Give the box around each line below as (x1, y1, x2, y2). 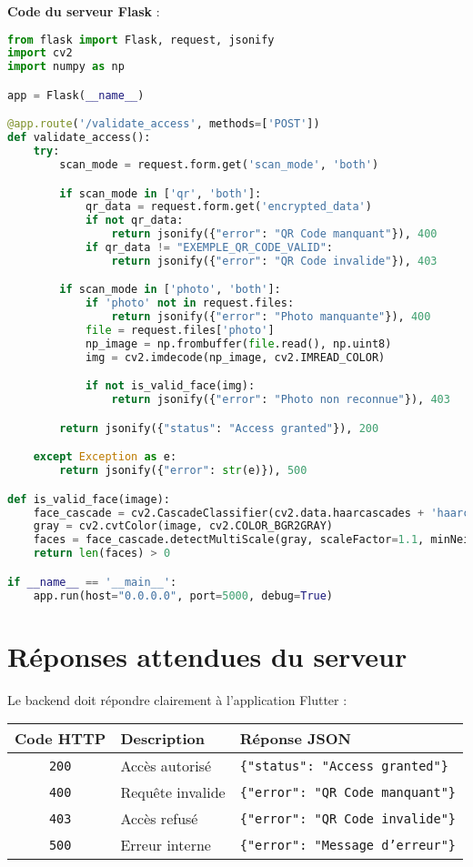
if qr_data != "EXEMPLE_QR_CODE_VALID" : (85, 241, 333, 255)
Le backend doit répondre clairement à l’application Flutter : (7, 690, 347, 709)
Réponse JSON (239, 728, 351, 750)
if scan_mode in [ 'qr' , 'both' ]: (59, 187, 262, 200)
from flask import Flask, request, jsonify (7, 33, 275, 46)
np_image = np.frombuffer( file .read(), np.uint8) (85, 337, 392, 350)
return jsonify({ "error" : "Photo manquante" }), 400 (111, 310, 431, 324)
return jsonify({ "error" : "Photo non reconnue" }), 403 (111, 393, 450, 407)
